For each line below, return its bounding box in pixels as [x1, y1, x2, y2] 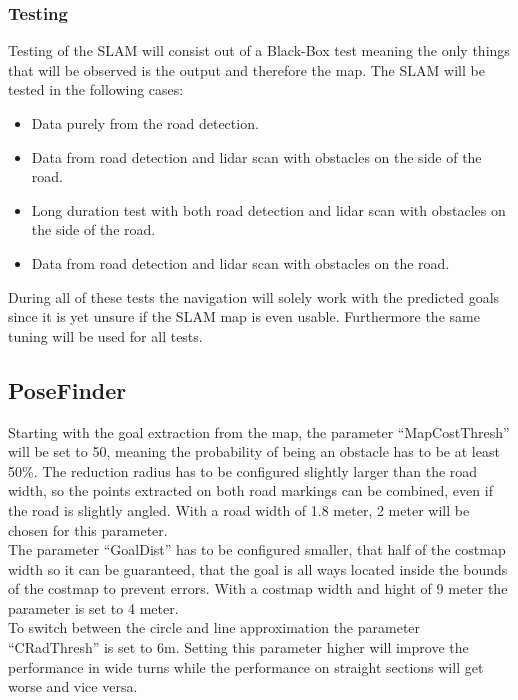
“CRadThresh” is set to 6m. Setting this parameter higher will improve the [8, 637, 469, 658]
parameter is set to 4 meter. [8, 597, 179, 618]
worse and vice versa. [8, 676, 138, 697]
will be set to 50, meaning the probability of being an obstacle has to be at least [8, 441, 500, 462]
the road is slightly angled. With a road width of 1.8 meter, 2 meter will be [8, 499, 470, 520]
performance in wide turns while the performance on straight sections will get [8, 656, 484, 677]
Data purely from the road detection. [31, 113, 259, 133]
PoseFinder [8, 374, 127, 405]
